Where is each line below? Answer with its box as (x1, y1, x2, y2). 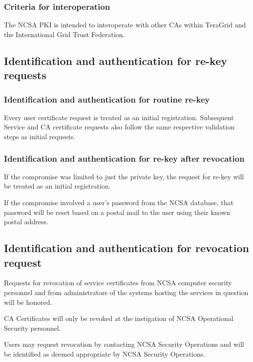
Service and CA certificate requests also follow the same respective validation (4, 122, 235, 132)
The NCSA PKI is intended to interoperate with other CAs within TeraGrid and (4, 20, 246, 30)
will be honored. (4, 297, 52, 307)
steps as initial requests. (4, 131, 76, 141)
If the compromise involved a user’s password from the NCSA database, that (4, 197, 233, 207)
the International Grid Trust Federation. (4, 29, 125, 39)
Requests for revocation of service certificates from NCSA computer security (4, 277, 232, 288)
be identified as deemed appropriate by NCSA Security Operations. (4, 348, 206, 359)
